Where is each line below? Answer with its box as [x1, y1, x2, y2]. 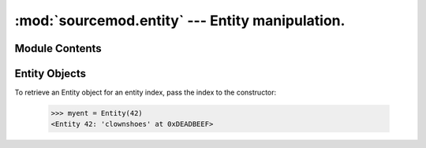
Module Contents [14, 42, 102, 55]
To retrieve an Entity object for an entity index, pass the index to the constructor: [14, 87, 277, 98]
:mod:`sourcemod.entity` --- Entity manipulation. [14, 12, 346, 29]
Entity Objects [14, 67, 87, 80]
